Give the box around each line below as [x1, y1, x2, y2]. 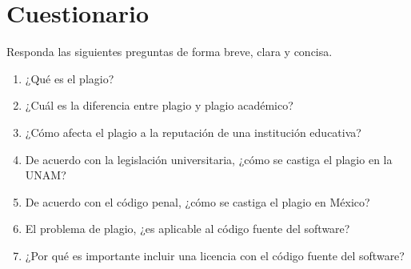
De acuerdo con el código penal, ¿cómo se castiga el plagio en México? [25, 193, 370, 210]
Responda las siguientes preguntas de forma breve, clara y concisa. [6, 43, 333, 60]
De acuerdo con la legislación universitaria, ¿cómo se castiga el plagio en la [25, 151, 393, 167]
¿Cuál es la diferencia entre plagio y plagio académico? [25, 97, 293, 114]
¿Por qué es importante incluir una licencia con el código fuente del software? [25, 247, 405, 263]
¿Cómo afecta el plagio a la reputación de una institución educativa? [25, 123, 361, 140]
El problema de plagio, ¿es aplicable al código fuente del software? [25, 220, 350, 237]
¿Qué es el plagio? [25, 70, 114, 86]
